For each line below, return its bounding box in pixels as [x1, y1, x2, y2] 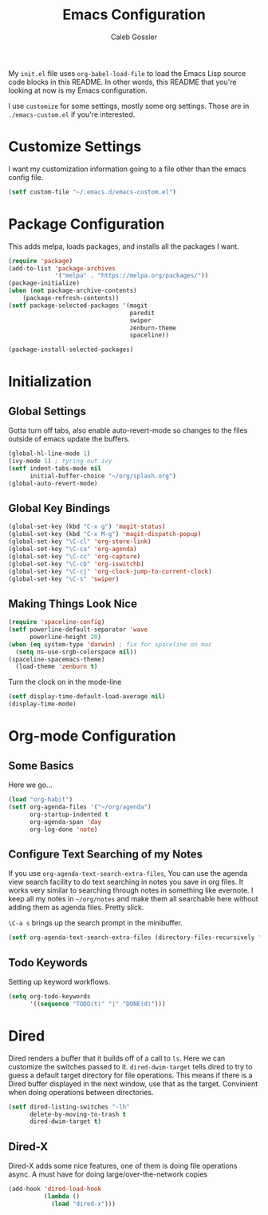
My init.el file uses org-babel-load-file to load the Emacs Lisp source [8, 68, 246, 78]
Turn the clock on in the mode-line [8, 677, 122, 687]
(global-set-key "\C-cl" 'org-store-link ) [8, 538, 152, 546]
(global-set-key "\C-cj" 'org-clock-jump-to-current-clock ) [8, 567, 213, 575]
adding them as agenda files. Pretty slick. [8, 902, 144, 913]
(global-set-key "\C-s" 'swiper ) [8, 574, 120, 583]
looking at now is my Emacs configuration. [8, 86, 148, 95]
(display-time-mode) [8, 700, 77, 709]
